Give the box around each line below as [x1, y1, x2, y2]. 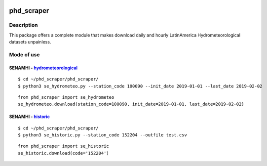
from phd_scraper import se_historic [18, 143, 110, 149]
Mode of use [9, 51, 40, 58]
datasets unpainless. [9, 39, 51, 45]
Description [9, 22, 38, 29]
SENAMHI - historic [9, 114, 50, 120]
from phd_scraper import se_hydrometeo [18, 94, 114, 100]
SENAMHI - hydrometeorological [9, 65, 78, 71]
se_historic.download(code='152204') [18, 150, 110, 156]
